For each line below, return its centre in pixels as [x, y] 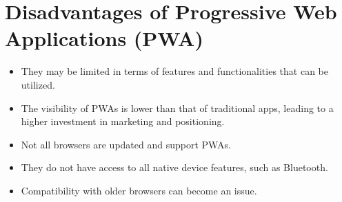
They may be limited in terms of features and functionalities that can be [174, 71]
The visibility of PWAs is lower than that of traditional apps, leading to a [177, 108]
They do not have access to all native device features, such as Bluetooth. [174, 167]
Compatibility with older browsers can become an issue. [139, 190]
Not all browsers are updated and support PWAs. [126, 144]
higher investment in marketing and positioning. [123, 121]
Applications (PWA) [104, 38]
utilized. [38, 84]
